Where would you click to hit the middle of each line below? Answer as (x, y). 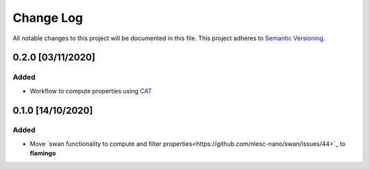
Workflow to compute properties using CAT (91, 91)
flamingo (43, 153)
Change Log (48, 18)
